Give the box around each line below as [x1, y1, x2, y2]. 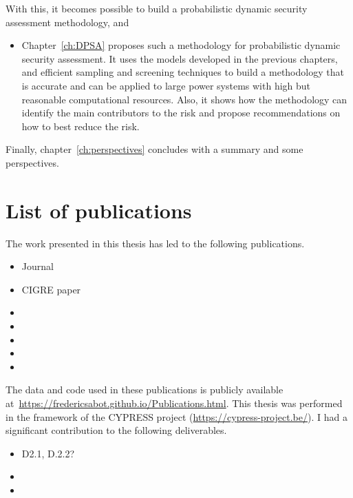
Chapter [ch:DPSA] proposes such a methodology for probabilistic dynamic [21, 38, 341, 52]
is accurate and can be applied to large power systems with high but [21, 78, 311, 92]
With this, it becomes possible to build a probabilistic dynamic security [6, 1, 308, 15]
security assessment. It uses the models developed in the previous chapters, [21, 51, 338, 65]
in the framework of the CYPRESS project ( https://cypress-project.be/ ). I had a [6, 409, 347, 424]
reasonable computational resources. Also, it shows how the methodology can [21, 92, 347, 106]
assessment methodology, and [6, 14, 129, 29]
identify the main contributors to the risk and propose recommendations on [21, 105, 341, 120]
